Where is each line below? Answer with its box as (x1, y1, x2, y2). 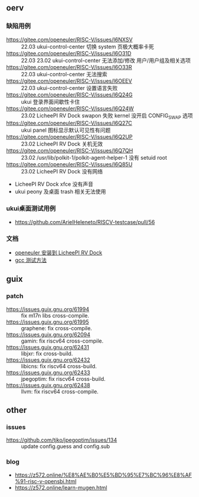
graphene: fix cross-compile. (21, 324, 92, 331)
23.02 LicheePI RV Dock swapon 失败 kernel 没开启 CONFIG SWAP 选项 (21, 111, 194, 120)
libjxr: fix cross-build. (21, 350, 73, 357)
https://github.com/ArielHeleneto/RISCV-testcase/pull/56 (14, 218, 155, 225)
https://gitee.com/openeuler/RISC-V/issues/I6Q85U (6, 161, 133, 168)
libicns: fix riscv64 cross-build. (21, 362, 97, 369)
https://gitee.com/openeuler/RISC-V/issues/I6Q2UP (6, 133, 133, 141)
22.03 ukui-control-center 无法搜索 (21, 70, 107, 77)
